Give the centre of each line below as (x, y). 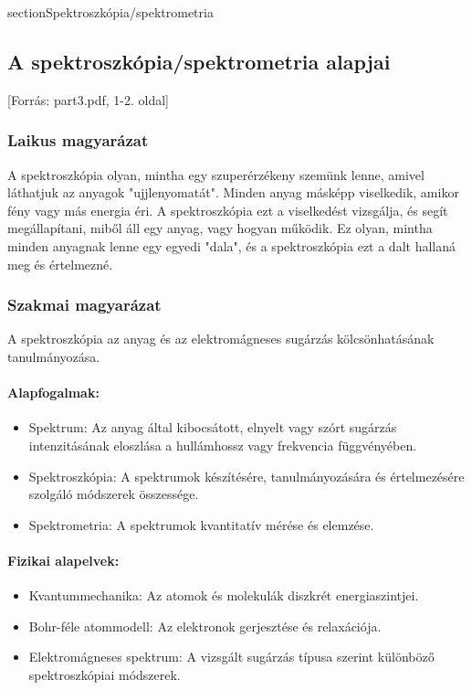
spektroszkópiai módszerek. (105, 674)
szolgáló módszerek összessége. (114, 494)
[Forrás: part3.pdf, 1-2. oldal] (89, 99)
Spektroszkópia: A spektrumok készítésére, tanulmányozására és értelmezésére (246, 476)
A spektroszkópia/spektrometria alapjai (199, 61)
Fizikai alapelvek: (63, 560)
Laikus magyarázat (78, 140)
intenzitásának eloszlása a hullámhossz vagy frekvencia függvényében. (223, 445)
